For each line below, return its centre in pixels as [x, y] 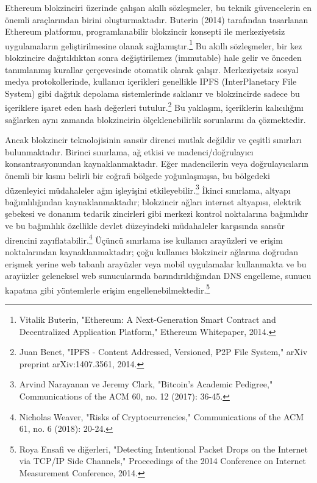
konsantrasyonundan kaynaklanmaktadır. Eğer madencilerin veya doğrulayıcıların [157, 164]
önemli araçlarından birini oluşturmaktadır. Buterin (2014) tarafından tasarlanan [157, 19]
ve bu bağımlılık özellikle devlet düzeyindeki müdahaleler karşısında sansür [145, 226]
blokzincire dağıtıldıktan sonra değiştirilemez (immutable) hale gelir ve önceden [153, 58]
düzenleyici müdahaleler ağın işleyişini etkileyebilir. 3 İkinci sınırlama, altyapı [148, 189]
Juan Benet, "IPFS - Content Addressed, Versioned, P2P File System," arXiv [163, 352]
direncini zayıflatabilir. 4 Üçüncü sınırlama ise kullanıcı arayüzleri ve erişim [144, 239]
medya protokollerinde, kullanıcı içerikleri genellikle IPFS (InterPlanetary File [151, 81]
